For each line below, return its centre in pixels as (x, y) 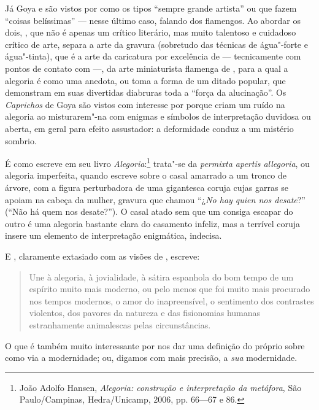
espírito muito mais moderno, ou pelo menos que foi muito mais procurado (170, 289)
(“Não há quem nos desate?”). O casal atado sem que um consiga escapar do (149, 211)
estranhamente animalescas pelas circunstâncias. (120, 324)
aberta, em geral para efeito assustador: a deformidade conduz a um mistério (149, 128)
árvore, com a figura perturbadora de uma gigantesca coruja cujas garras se (147, 187)
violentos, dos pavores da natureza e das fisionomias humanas (145, 313)
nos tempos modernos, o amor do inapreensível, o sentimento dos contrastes (171, 300)
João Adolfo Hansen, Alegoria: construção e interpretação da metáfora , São (160, 387)
